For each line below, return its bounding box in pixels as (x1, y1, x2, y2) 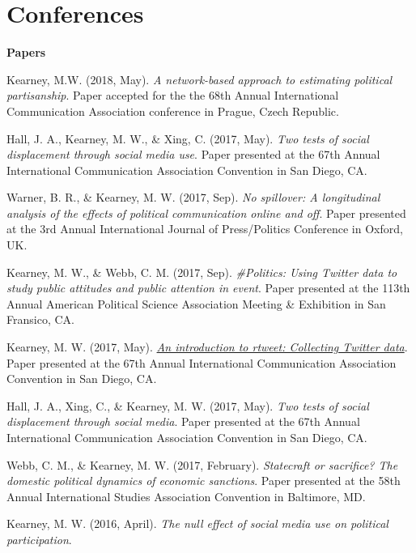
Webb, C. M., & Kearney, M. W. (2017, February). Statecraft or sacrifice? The (6, 456, 398, 473)
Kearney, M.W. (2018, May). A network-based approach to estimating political (6, 70, 393, 87)
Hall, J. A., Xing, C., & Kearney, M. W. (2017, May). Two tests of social (6, 397, 369, 414)
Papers (6, 44, 46, 61)
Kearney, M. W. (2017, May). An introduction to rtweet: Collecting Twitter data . (6, 338, 408, 355)
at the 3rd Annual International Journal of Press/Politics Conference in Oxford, (6, 220, 403, 237)
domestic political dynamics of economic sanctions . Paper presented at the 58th (6, 472, 401, 489)
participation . (6, 530, 72, 547)
